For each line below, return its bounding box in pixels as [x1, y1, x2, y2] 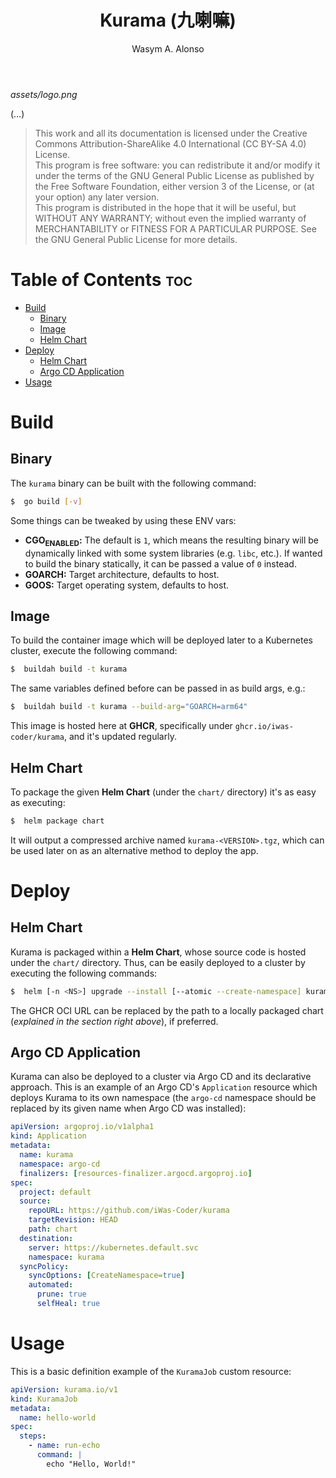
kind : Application [10, 1131, 87, 1141]
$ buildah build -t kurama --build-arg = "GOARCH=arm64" [10, 702, 248, 712]
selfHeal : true [36, 1299, 101, 1309]
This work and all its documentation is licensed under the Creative [34, 127, 308, 139]
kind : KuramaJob [10, 1394, 78, 1404]
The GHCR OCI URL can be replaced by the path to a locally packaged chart [10, 1004, 324, 1016]
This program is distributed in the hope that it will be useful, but [34, 201, 297, 213]
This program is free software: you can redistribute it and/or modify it [34, 159, 321, 171]
